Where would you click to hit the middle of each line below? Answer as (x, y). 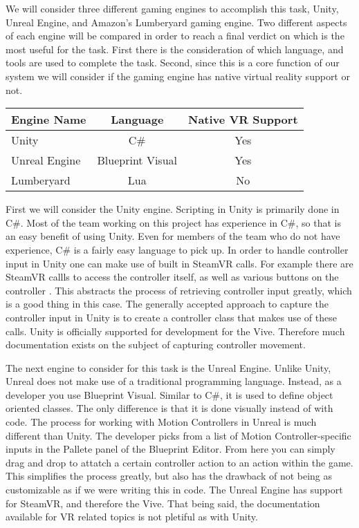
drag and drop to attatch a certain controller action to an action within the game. (179, 462)
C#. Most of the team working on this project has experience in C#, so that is (174, 222)
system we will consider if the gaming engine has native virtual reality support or (178, 76)
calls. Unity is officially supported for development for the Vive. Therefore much (175, 331)
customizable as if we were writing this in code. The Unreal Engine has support (174, 490)
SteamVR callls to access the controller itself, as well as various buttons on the (172, 277)
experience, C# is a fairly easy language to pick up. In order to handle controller (177, 249)
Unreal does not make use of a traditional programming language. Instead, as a (174, 381)
